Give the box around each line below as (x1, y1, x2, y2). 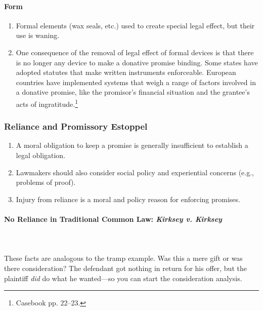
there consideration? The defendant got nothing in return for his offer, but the (4, 262, 247, 273)
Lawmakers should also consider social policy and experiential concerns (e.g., (16, 167, 254, 177)
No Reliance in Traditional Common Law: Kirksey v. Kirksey (4, 213, 222, 224)
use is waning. (16, 30, 60, 41)
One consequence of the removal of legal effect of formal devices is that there (16, 47, 254, 57)
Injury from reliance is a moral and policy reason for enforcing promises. (16, 193, 240, 204)
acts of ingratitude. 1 (16, 97, 78, 109)
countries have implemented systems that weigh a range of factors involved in (16, 76, 256, 87)
